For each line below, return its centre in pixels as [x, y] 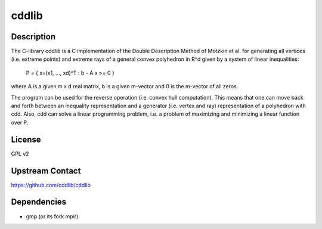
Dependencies [39, 202]
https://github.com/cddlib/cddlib [51, 185]
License [26, 139]
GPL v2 [20, 154]
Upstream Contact [46, 171]
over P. [20, 122]
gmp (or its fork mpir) [52, 216]
